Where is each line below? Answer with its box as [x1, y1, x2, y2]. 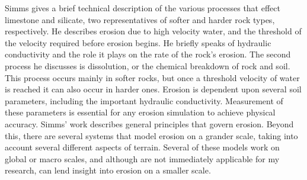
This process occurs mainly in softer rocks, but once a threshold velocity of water [5, 71, 300, 83]
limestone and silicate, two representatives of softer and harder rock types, [5, 13, 275, 25]
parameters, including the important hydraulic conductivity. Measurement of [5, 94, 283, 107]
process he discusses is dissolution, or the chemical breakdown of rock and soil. [5, 59, 290, 72]
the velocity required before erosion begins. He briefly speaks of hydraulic [5, 36, 271, 49]
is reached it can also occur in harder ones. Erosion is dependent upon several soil [5, 83, 302, 95]
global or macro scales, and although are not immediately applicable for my [5, 152, 280, 165]
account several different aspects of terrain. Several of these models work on [5, 141, 280, 153]
